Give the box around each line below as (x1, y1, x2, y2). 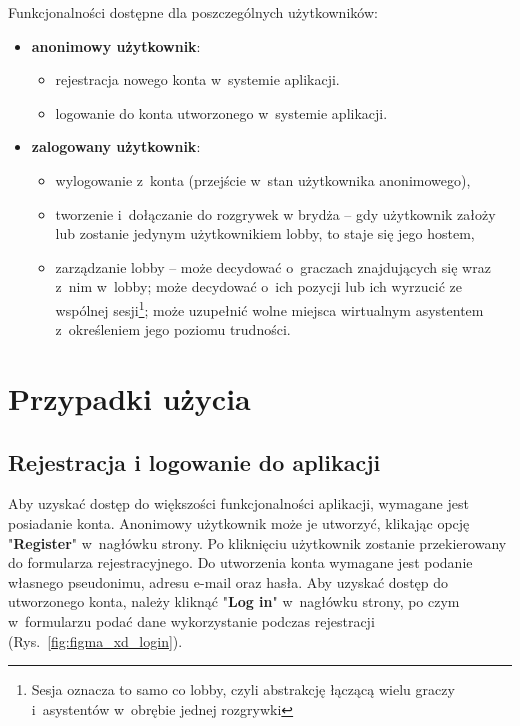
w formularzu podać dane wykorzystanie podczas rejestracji (8, 610, 375, 631)
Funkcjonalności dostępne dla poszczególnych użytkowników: (8, 2, 378, 22)
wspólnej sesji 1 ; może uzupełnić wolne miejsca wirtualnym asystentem (55, 296, 484, 320)
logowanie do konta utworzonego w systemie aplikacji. (55, 102, 388, 123)
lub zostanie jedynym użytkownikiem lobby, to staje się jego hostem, (55, 223, 475, 244)
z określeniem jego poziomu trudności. (55, 319, 291, 340)
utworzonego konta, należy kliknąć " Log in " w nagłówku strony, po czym (8, 591, 460, 612)
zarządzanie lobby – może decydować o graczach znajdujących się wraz (55, 256, 491, 277)
